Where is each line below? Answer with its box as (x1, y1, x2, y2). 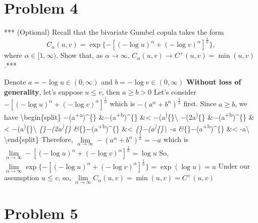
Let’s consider (153, 86, 197, 97)
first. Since (183, 98, 217, 109)
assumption (4, 172, 39, 183)
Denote (4, 77, 26, 87)
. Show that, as (56, 50, 103, 60)
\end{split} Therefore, (4, 134, 73, 144)
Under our (218, 161, 250, 171)
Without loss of (186, 77, 241, 87)
